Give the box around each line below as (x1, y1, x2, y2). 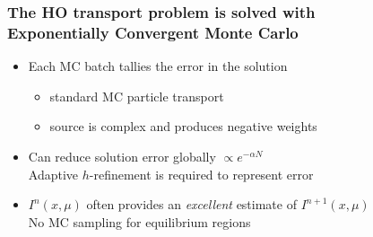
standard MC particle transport (49, 86, 224, 105)
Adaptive (28, 164, 79, 183)
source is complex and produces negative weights (49, 117, 317, 136)
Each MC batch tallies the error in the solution (28, 57, 288, 75)
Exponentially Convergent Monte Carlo (7, 21, 299, 43)
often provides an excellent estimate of (86, 195, 297, 214)
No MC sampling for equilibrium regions (28, 212, 251, 231)
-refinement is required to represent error (89, 164, 314, 183)
